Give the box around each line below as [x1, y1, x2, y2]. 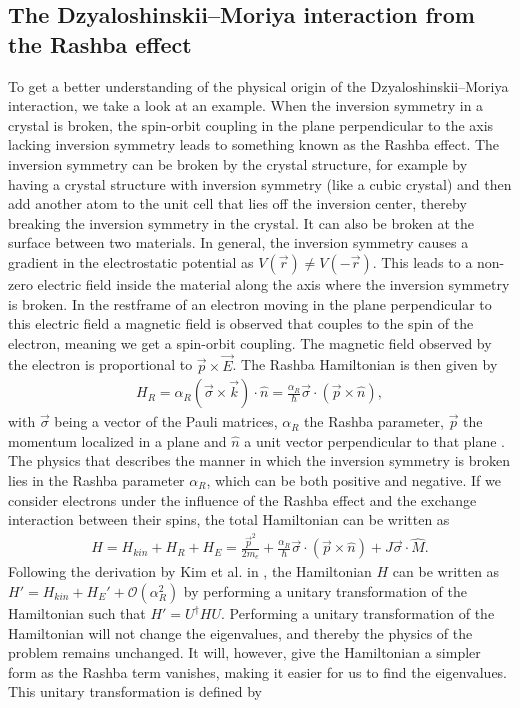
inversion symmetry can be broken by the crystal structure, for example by [8, 153, 468, 174]
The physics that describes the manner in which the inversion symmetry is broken [8, 450, 510, 471]
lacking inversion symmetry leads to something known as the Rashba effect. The [8, 134, 500, 155]
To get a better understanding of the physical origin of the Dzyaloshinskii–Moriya [8, 75, 509, 96]
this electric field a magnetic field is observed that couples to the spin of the [8, 313, 474, 334]
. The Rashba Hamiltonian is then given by [232, 354, 498, 375]
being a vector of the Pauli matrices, [54, 411, 278, 432]
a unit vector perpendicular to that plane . [244, 430, 506, 451]
